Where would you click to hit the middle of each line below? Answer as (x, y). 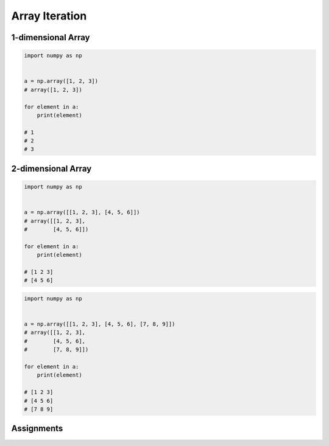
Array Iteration (49, 16)
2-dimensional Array (51, 168)
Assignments (37, 429)
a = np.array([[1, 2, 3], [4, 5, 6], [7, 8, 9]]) (100, 324)
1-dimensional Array (51, 37)
